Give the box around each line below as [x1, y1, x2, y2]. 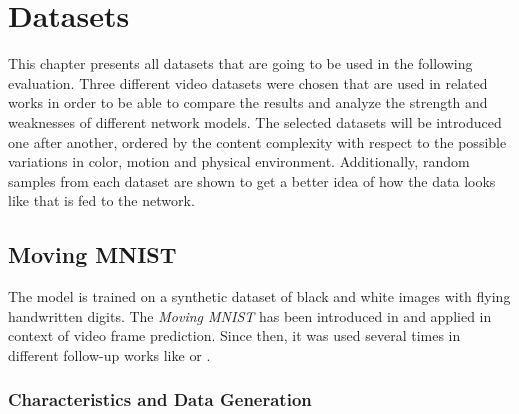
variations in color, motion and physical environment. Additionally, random [8, 151, 470, 172]
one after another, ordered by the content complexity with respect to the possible [8, 131, 507, 152]
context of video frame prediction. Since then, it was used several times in [8, 325, 461, 346]
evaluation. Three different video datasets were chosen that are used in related [8, 72, 488, 93]
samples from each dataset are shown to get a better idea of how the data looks [8, 170, 496, 191]
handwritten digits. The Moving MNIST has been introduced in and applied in [8, 305, 492, 326]
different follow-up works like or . [8, 344, 211, 365]
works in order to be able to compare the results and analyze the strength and [8, 92, 488, 113]
